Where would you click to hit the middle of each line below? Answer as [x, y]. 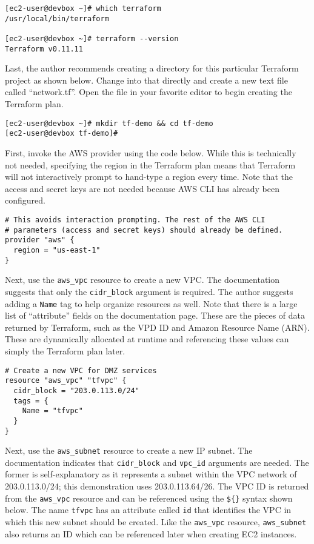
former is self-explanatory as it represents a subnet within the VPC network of [151, 474]
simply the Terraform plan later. [65, 350]
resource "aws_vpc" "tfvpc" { [66, 381]
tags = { [31, 401]
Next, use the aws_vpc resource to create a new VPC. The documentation [142, 280]
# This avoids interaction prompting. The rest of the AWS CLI [135, 220]
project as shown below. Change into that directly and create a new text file [146, 80]
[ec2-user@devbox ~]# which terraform [83, 8]
